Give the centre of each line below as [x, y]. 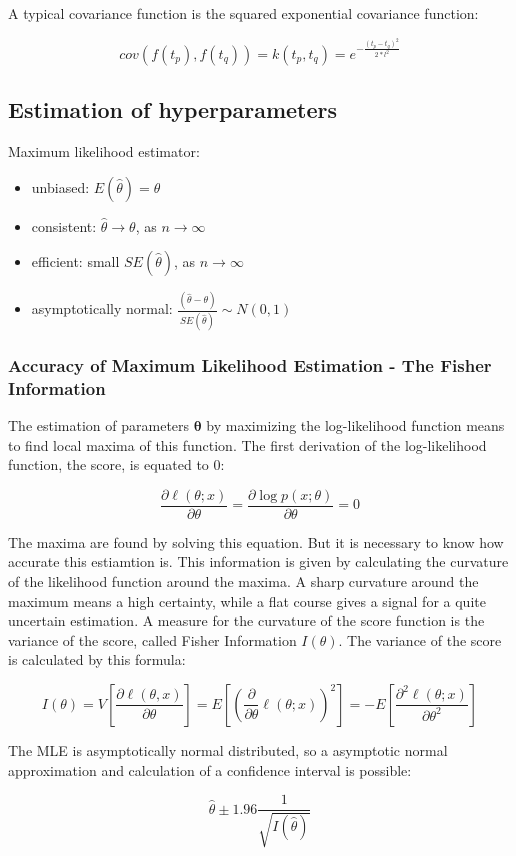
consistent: [64, 225]
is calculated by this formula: [97, 659]
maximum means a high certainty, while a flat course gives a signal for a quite [247, 600]
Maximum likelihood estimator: [104, 150]
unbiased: [60, 186]
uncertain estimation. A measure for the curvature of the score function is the [246, 620]
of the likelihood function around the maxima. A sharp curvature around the [243, 580]
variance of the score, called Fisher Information [152, 639]
